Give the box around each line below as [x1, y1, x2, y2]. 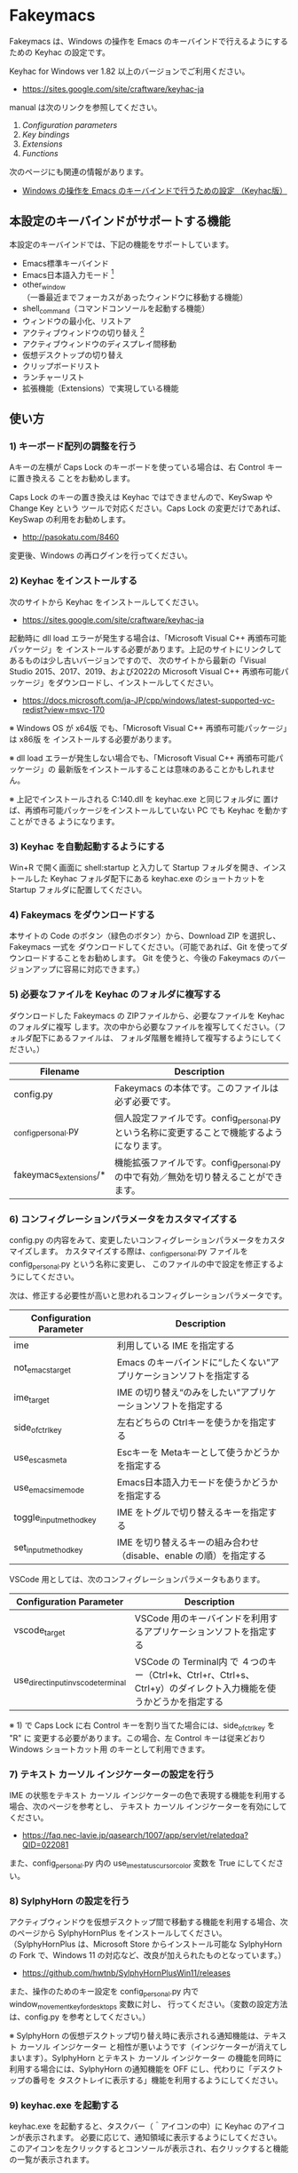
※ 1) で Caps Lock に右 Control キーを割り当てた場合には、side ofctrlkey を [9, 1720, 276, 1732]
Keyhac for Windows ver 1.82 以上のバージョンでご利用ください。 [9, 66, 250, 76]
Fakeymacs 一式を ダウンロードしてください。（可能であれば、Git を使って [9, 942, 280, 952]
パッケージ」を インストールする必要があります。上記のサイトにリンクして [9, 643, 282, 654]
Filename [39, 1065, 80, 1078]
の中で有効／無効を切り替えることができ [114, 1170, 284, 1182]
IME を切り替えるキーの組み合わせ [116, 1536, 260, 1548]
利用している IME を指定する [116, 1339, 235, 1351]
